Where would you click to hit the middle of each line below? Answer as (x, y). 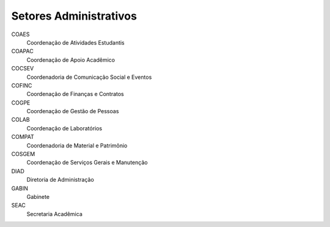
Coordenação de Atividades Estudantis (75, 42)
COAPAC (22, 51)
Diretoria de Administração (60, 180)
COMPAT (23, 137)
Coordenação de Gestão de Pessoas (73, 111)
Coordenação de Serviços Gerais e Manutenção (87, 163)
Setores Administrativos (74, 16)
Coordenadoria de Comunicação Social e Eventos (89, 77)
